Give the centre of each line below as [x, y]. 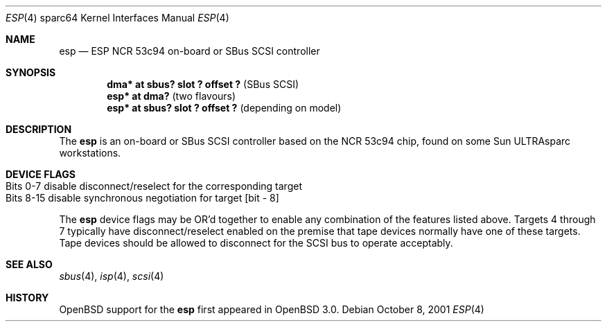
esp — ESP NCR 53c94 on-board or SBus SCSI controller [190, 51]
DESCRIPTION [39, 129]
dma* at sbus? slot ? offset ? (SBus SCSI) [203, 84]
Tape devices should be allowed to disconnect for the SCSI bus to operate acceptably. [256, 243]
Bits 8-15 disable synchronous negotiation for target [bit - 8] [142, 198]
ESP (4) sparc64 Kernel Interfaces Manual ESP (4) [117, 18]
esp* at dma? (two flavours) [171, 96]
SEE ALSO [29, 264]
